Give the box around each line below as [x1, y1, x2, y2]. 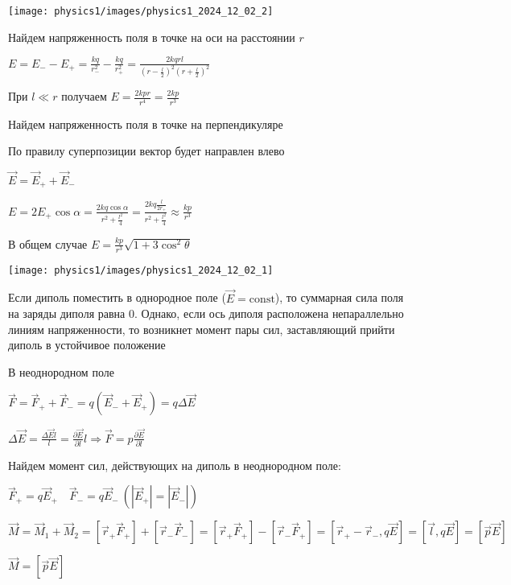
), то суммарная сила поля [274, 289, 404, 306]
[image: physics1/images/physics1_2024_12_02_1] [8, 264, 274, 276]
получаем [61, 88, 107, 105]
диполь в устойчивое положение [8, 336, 166, 353]
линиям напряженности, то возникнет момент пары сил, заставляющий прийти [8, 320, 395, 337]
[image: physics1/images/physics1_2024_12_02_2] [8, 6, 274, 17]
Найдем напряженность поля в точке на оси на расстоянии [8, 28, 295, 45]
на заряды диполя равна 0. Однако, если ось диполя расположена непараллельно [8, 305, 404, 322]
